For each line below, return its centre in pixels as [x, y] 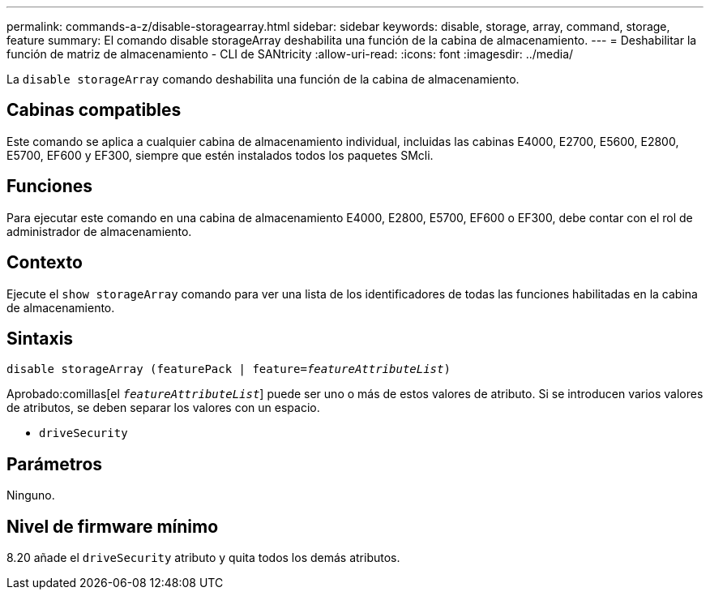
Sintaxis [40, 338]
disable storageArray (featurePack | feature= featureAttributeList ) [229, 369]
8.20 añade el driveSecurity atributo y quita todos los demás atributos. [203, 558]
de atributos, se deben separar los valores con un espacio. [163, 408]
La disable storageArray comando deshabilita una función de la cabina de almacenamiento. [263, 79]
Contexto [45, 263]
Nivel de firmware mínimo [113, 526]
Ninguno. [31, 495]
